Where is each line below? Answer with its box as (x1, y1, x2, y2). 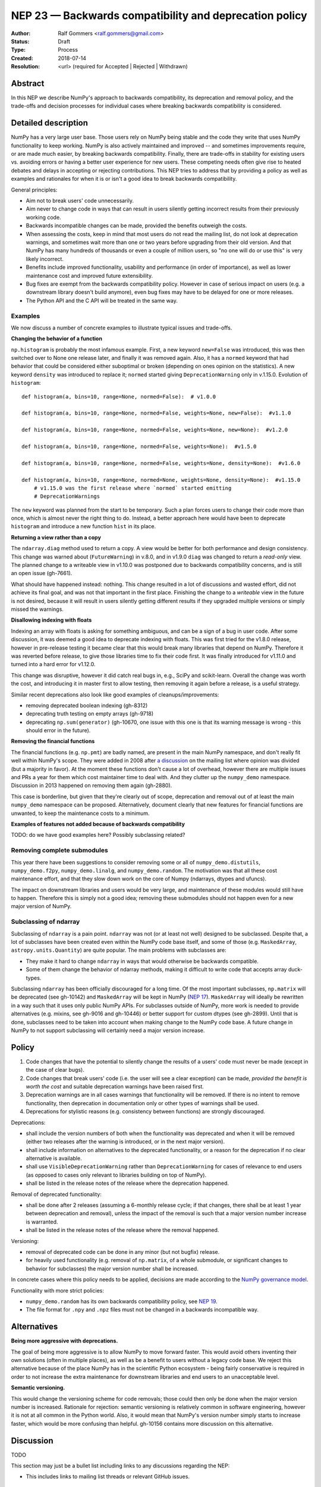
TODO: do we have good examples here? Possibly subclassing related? (11, 832, 185, 839)
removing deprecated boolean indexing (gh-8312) (26, 702, 148, 709)
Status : (11, 37, 30, 45)
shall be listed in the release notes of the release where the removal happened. (26, 1226, 219, 1234)
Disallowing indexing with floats (11, 616, 92, 624)
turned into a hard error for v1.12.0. (11, 661, 96, 668)
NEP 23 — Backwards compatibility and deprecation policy (11, 9, 307, 22)
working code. (26, 214, 62, 221)
